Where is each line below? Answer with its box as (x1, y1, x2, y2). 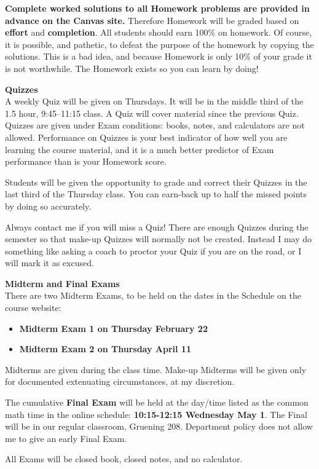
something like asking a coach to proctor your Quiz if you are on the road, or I (5, 244, 302, 257)
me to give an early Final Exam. (5, 432, 127, 444)
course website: (5, 301, 61, 314)
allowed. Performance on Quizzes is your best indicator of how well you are (5, 130, 288, 143)
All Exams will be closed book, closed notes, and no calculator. (5, 452, 243, 465)
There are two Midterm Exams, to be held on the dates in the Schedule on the (5, 289, 301, 302)
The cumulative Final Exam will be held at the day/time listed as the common (5, 396, 309, 409)
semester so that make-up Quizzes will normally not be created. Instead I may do (5, 232, 312, 245)
